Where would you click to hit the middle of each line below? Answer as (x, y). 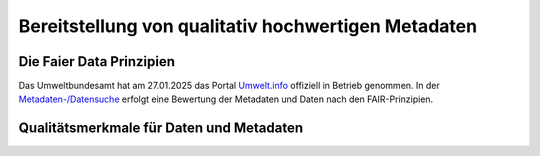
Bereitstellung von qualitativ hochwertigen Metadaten (248, 26)
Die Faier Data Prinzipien (96, 61)
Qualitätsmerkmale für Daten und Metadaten (161, 128)
